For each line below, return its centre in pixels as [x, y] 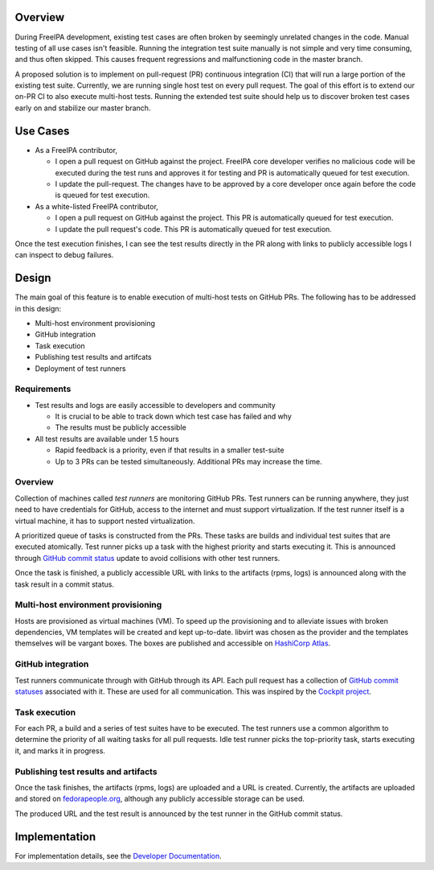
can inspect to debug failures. [64, 255]
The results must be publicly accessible [121, 427]
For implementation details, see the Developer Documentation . [119, 856]
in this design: [38, 308]
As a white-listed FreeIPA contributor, [96, 206]
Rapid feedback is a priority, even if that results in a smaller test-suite [170, 450]
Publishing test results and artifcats [93, 357]
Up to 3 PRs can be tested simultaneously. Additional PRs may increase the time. [188, 461]
